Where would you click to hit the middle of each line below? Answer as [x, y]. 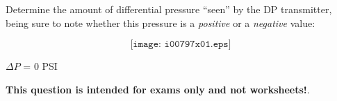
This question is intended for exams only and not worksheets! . [158, 89]
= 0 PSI [40, 66]
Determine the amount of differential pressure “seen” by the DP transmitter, [169, 9]
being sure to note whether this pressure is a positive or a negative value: [161, 22]
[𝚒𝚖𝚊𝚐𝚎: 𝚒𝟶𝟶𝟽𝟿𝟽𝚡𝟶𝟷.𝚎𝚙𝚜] [181, 45]
